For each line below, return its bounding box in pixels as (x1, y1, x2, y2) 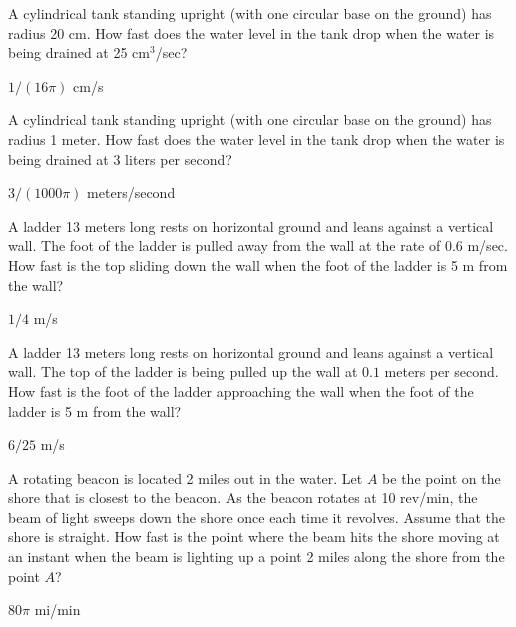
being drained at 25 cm (8, 42, 150, 63)
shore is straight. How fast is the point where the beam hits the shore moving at (8, 526, 500, 547)
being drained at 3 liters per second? (8, 148, 232, 169)
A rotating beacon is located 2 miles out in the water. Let (8, 467, 363, 488)
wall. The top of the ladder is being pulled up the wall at (8, 361, 358, 382)
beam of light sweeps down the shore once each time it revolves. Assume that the (8, 506, 506, 527)
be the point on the (382, 467, 501, 488)
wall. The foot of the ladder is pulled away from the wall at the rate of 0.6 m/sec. (8, 235, 508, 256)
